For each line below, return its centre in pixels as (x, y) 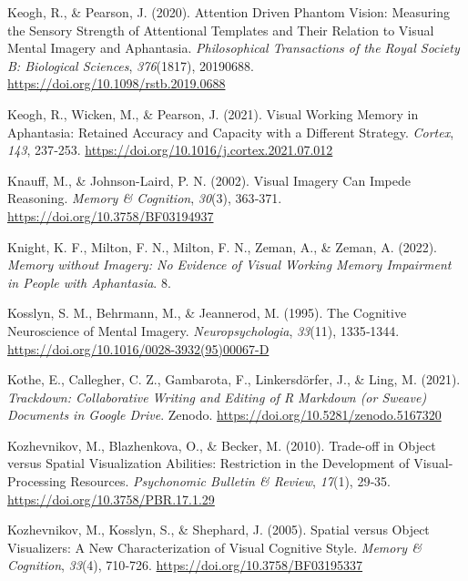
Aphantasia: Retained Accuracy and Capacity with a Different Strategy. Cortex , (231, 132)
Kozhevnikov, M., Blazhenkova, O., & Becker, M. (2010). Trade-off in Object (222, 445)
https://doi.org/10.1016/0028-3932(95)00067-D (138, 348)
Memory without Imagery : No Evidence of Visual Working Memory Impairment (229, 265)
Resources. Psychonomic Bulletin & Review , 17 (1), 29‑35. (230, 481)
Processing (37, 481)
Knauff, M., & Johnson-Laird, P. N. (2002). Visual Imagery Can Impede (209, 180)
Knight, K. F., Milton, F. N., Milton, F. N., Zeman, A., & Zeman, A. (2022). (222, 246)
